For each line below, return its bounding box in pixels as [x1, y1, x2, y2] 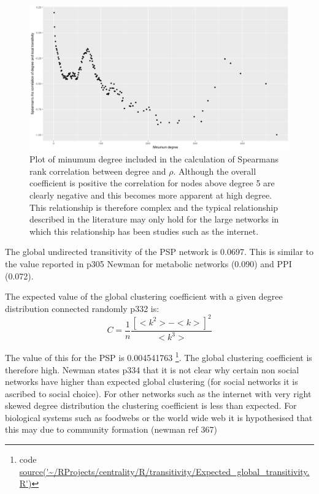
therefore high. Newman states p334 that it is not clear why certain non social [5, 363, 299, 376]
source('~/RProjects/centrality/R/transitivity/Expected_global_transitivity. [19, 465, 310, 477]
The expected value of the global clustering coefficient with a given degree [5, 290, 283, 303]
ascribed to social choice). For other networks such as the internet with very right [5, 387, 312, 400]
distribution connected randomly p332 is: [5, 302, 159, 314]
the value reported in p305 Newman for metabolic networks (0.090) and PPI [5, 257, 292, 270]
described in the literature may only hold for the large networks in [29, 213, 279, 226]
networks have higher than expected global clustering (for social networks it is [5, 375, 298, 388]
